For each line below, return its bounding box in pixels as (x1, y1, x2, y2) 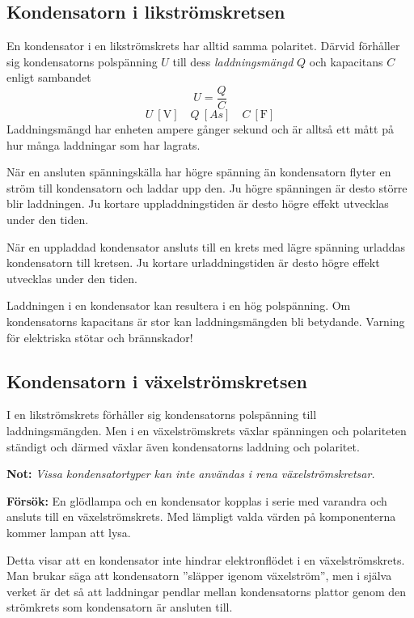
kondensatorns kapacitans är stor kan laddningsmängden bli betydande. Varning (6, 312, 405, 329)
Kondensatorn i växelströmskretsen (6, 368, 307, 393)
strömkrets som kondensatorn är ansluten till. (6, 599, 233, 616)
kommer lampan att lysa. (6, 523, 131, 540)
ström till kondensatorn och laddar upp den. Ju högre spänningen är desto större (6, 179, 408, 196)
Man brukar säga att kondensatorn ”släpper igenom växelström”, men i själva (6, 567, 392, 584)
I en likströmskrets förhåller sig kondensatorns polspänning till (6, 406, 317, 423)
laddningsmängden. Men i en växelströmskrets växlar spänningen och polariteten (6, 421, 407, 438)
